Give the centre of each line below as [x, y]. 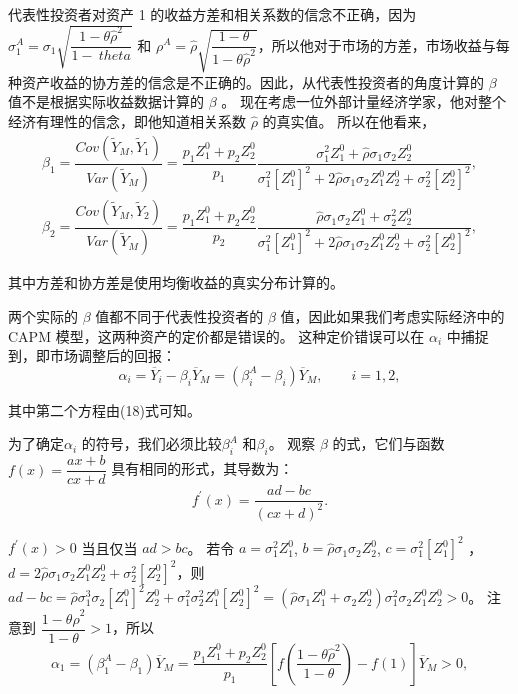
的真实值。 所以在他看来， [349, 121]
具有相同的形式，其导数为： [202, 468]
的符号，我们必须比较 [151, 443]
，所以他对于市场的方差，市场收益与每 [383, 44]
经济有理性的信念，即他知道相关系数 [127, 121]
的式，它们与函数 [388, 443]
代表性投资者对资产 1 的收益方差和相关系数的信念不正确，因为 [212, 14]
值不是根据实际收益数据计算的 [106, 101]
